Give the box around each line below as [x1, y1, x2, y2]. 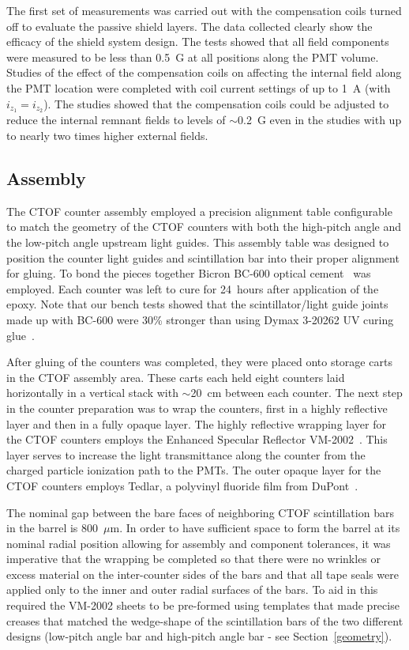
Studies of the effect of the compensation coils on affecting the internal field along [6, 64, 402, 81]
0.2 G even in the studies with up [238, 111, 402, 128]
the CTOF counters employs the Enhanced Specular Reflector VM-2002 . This [6, 431, 388, 448]
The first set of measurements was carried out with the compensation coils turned [6, 2, 402, 18]
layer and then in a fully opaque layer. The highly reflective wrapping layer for [6, 415, 386, 432]
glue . [6, 327, 35, 343]
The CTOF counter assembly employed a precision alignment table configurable [6, 202, 392, 219]
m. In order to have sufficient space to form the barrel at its [110, 520, 400, 536]
